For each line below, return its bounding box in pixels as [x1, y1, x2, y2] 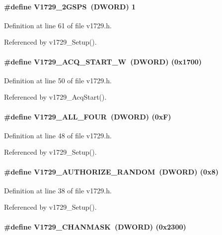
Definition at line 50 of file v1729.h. [4, 75, 112, 85]
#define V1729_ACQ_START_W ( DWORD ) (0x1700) [4, 56, 202, 66]
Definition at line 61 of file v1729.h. [4, 20, 112, 30]
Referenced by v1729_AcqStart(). [4, 92, 107, 102]
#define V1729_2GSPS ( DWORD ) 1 [4, 1, 136, 11]
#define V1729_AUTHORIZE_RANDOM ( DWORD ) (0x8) [4, 166, 219, 176]
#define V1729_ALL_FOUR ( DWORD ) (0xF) [4, 111, 171, 121]
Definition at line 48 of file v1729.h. [4, 130, 112, 140]
